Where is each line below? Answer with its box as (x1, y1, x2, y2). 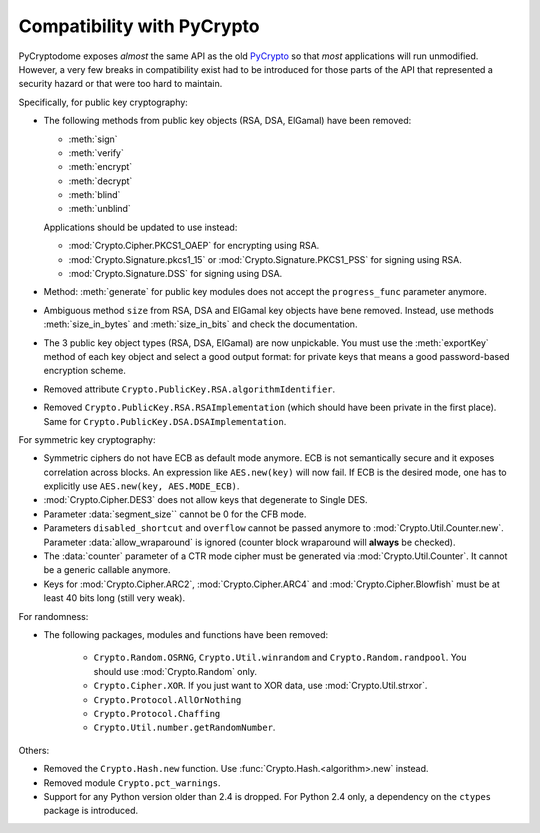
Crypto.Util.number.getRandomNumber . (93, 721, 276, 734)
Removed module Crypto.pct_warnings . (43, 776, 221, 789)
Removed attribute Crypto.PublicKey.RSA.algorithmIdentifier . (43, 383, 336, 395)
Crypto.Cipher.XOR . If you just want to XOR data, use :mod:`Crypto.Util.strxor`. (93, 680, 428, 692)
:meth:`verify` (68, 146, 124, 159)
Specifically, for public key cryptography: (18, 96, 189, 108)
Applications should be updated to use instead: (43, 221, 238, 233)
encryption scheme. (43, 365, 127, 377)
